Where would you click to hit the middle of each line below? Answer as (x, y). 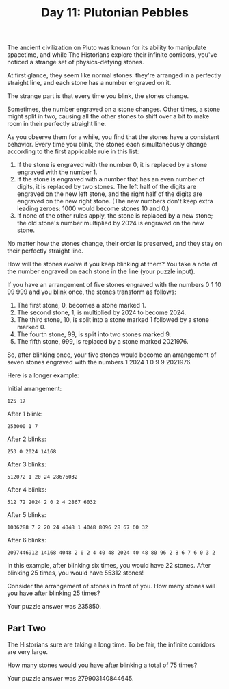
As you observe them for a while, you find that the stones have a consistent (113, 137)
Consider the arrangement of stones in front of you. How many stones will (111, 586)
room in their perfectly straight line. (57, 124)
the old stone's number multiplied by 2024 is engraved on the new (110, 223)
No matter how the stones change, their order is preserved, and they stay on (115, 244)
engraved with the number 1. (57, 172)
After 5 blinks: (27, 515)
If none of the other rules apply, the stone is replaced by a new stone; (115, 216)
